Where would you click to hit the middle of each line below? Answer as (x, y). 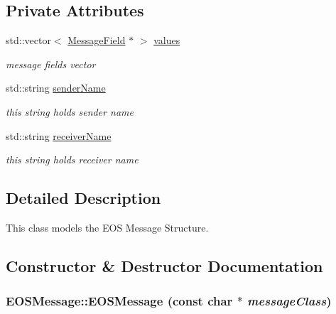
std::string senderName (56, 88)
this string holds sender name (70, 111)
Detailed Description (83, 198)
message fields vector (51, 64)
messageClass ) (289, 301)
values (167, 40)
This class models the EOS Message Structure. (107, 227)
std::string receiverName (59, 135)
